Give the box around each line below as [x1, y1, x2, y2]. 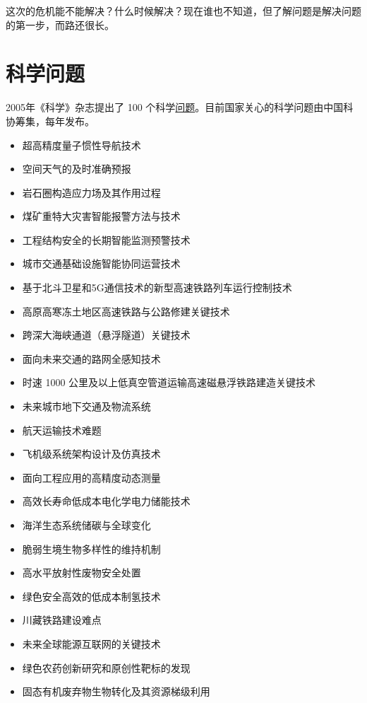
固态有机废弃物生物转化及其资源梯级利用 [22, 684, 210, 699]
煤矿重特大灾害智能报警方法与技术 [22, 209, 181, 223]
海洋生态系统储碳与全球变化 [22, 518, 151, 532]
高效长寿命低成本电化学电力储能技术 [22, 494, 191, 509]
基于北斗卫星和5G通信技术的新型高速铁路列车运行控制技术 [22, 280, 292, 295]
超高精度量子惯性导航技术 [22, 137, 141, 152]
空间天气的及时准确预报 [22, 161, 131, 176]
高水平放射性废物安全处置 [22, 565, 141, 580]
